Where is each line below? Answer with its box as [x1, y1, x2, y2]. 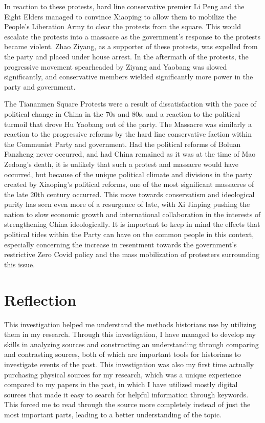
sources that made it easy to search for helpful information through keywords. [4, 389, 249, 399]
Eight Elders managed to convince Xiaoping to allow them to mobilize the [4, 11, 237, 22]
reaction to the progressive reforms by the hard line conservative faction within [4, 129, 252, 139]
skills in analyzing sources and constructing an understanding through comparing [4, 339, 259, 349]
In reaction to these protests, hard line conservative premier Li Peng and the [4, 1, 245, 11]
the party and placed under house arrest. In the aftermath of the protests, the [4, 51, 249, 61]
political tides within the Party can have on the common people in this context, [4, 229, 254, 240]
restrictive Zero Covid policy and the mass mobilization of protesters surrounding [4, 249, 259, 260]
